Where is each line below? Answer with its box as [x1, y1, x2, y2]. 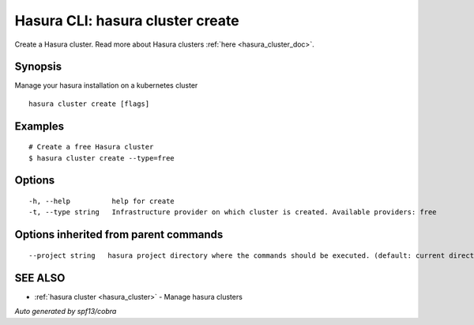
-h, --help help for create [28, 197, 175, 206]
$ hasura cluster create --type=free [28, 153, 175, 162]
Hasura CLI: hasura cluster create [14, 12, 240, 29]
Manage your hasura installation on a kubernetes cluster [14, 81, 198, 90]
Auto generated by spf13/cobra [14, 307, 117, 316]
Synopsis [14, 60, 62, 74]
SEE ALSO [14, 271, 66, 285]
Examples [14, 119, 65, 133]
